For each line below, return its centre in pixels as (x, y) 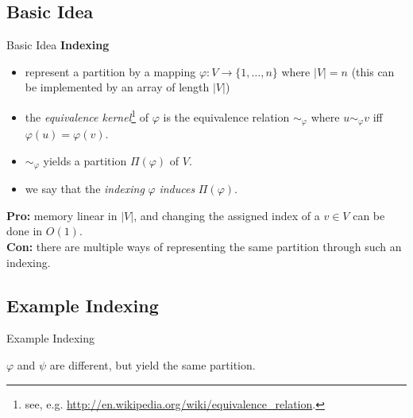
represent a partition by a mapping (110, 71)
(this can (373, 71)
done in (25, 231)
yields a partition (85, 160)
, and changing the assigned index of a (227, 215)
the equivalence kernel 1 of (87, 115)
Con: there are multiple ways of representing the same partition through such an (204, 246)
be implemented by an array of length (117, 87)
